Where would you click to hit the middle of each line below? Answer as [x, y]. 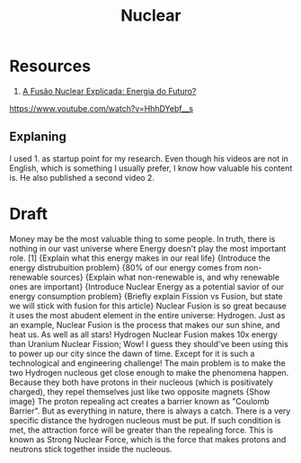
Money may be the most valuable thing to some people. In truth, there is [142, 238]
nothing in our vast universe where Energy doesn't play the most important [148, 248]
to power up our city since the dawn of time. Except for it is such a [132, 353]
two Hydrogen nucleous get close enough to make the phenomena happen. [149, 372]
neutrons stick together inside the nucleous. [91, 449]
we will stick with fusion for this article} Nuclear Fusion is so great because [148, 306]
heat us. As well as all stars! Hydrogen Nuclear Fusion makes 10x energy [144, 334]
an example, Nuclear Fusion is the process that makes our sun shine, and [145, 325]
